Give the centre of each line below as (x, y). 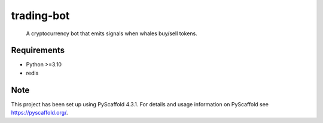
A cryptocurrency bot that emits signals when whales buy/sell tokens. (112, 33)
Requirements (38, 50)
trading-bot (40, 16)
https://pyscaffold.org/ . (39, 113)
